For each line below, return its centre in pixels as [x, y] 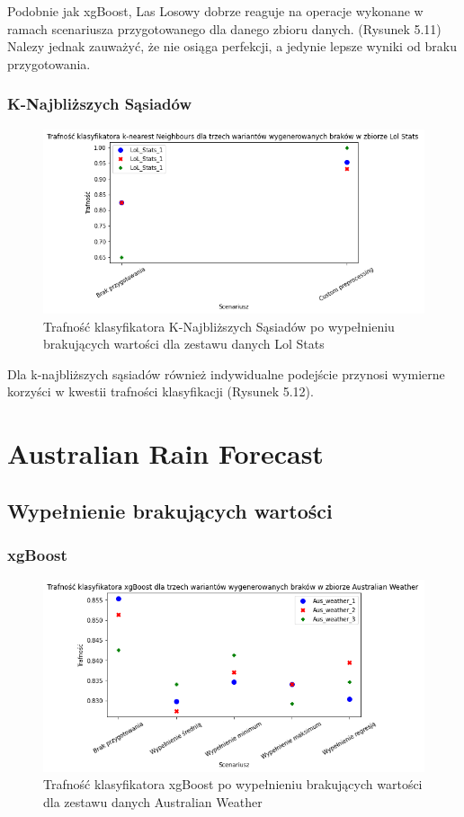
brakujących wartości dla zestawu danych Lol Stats [184, 344]
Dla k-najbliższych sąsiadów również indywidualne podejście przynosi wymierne [226, 373]
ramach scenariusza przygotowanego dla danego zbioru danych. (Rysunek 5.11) [224, 28]
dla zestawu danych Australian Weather [153, 801]
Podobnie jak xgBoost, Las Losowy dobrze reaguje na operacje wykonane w [215, 11]
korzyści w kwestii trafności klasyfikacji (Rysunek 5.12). [161, 391]
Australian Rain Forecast [165, 453]
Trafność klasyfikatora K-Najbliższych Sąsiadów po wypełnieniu [219, 326]
